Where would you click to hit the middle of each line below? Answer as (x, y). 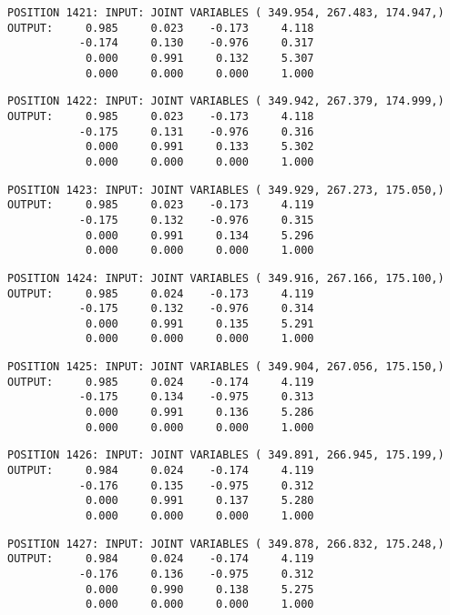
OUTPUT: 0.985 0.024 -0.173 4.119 (161, 293)
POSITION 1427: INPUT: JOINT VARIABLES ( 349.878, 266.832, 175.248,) (226, 544)
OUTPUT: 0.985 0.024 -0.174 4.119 (161, 382)
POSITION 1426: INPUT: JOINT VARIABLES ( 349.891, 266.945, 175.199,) (226, 455)
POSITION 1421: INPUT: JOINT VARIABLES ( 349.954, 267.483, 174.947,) (226, 13)
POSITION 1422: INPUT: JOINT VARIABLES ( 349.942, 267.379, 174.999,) (226, 101)
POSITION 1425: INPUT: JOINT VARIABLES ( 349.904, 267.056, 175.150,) (226, 367)
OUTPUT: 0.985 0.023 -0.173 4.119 (161, 205)
